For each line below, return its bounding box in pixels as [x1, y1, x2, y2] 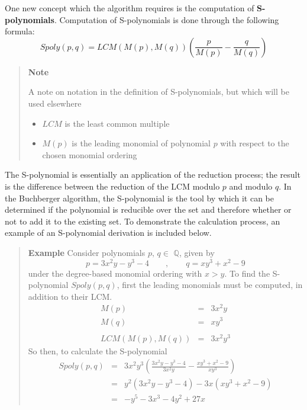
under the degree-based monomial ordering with [28, 267, 202, 279]
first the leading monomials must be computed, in [122, 278, 303, 291]
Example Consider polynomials [28, 246, 146, 258]
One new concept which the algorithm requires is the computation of [5, 2, 254, 14]
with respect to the [220, 137, 289, 149]
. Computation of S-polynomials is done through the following [54, 13, 279, 25]
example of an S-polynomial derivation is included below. [5, 226, 212, 239]
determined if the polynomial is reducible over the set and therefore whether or [5, 203, 292, 216]
